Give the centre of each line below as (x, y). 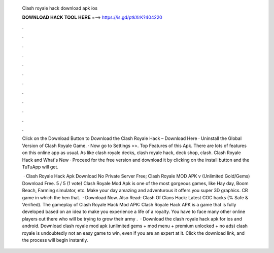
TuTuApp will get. (40, 167)
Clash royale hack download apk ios (60, 8)
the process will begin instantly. (55, 240)
